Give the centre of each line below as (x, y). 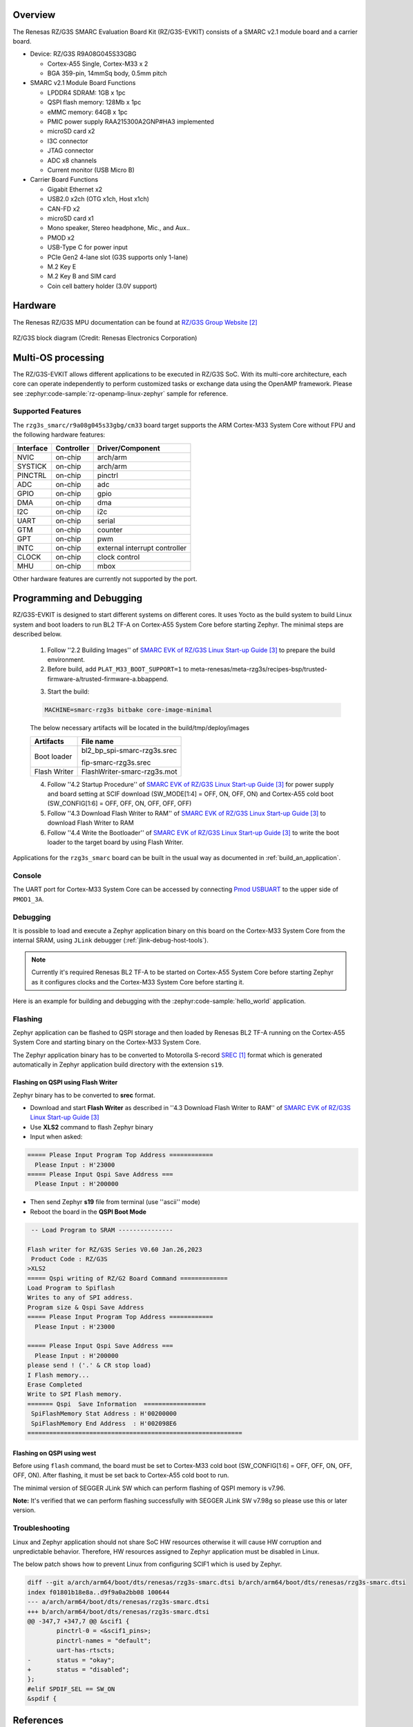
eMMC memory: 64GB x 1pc (87, 112)
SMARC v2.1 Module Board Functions (83, 83)
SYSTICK (32, 466)
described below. (37, 634)
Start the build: (68, 691)
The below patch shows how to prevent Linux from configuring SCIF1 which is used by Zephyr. (147, 1564)
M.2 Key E (62, 267)
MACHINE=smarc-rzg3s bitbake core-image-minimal (128, 710)
